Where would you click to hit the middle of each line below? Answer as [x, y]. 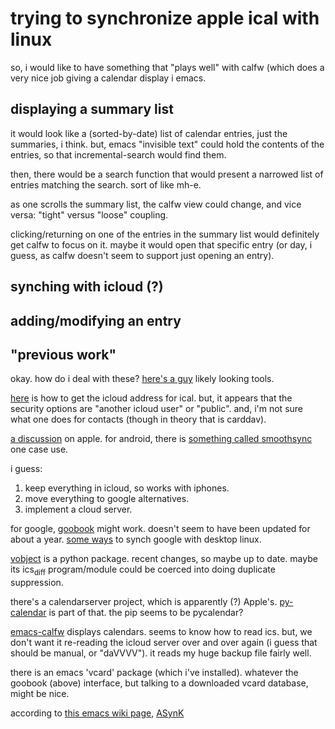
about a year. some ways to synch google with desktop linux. [136, 539]
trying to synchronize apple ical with [165, 18]
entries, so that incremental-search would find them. [118, 154]
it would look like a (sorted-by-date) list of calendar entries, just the [149, 133]
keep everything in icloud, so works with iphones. [127, 488]
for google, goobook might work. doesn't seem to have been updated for [160, 529]
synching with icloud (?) [87, 287]
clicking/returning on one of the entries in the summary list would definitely [165, 234]
